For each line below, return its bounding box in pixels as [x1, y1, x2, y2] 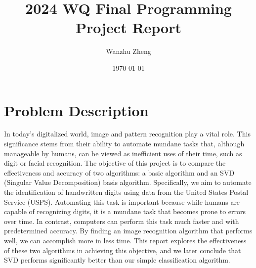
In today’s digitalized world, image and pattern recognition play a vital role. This [4, 129, 251, 139]
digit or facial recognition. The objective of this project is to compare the [4, 158, 226, 168]
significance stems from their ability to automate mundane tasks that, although [4, 138, 245, 149]
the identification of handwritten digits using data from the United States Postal [4, 187, 249, 197]
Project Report [75, 17, 181, 38]
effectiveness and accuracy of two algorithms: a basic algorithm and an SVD [4, 167, 235, 178]
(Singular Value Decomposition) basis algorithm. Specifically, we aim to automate [4, 177, 252, 187]
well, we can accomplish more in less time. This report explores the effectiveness [4, 235, 247, 245]
